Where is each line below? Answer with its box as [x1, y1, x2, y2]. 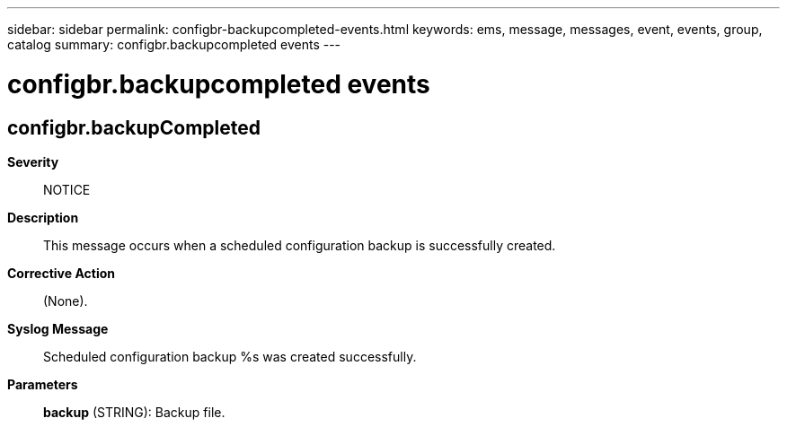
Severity [7, 153, 59, 170]
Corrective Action [7, 265, 115, 281]
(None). [43, 292, 88, 309]
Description [7, 209, 79, 225]
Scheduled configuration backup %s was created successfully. [43, 348, 417, 364]
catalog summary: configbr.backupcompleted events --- [7, 37, 341, 52]
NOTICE [43, 181, 91, 197]
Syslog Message [7, 320, 109, 336]
